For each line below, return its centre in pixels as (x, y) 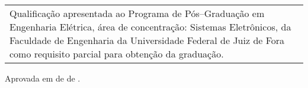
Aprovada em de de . (43, 78)
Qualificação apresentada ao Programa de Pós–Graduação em (137, 13)
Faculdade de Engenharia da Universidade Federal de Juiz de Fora (147, 40)
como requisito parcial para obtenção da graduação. (117, 54)
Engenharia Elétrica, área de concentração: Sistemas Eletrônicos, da (150, 27)
